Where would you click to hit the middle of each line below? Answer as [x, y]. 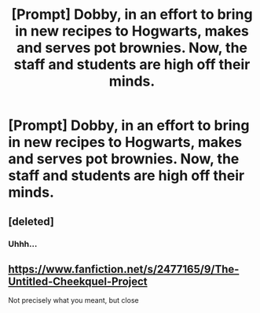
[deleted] [31, 221]
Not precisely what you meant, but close [73, 300]
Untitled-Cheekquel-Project [78, 281]
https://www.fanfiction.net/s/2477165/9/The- [124, 269]
